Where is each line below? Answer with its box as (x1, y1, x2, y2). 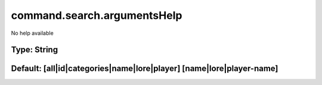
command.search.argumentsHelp (11, 9, 182, 22)
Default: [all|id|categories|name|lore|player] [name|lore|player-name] (11, 64, 278, 74)
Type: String (11, 45, 58, 55)
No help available (11, 30, 54, 37)
